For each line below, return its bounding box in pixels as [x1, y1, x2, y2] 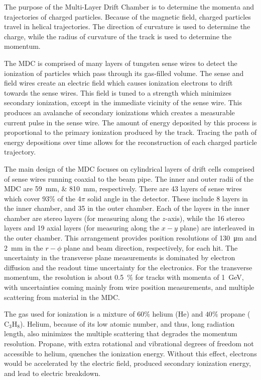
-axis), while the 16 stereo [165, 212, 245, 223]
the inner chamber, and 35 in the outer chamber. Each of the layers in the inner [4, 203, 250, 213]
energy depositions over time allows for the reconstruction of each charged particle [4, 136, 257, 147]
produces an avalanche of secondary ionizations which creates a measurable [4, 107, 235, 117]
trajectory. [4, 146, 36, 157]
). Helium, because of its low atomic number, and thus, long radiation [20, 318, 235, 329]
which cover [4, 193, 40, 203]
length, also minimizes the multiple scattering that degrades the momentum [4, 328, 237, 339]
